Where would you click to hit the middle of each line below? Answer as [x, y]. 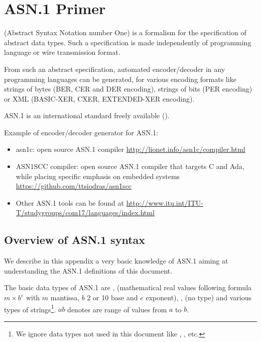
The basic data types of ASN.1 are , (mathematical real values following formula [128, 287]
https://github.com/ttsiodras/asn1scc [74, 186]
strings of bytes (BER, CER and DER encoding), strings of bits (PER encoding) [128, 89]
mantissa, [65, 297]
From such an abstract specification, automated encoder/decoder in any [115, 69]
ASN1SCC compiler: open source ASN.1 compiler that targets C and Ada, [130, 166]
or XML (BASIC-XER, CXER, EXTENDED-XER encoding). [99, 98]
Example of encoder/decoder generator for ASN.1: [81, 132]
